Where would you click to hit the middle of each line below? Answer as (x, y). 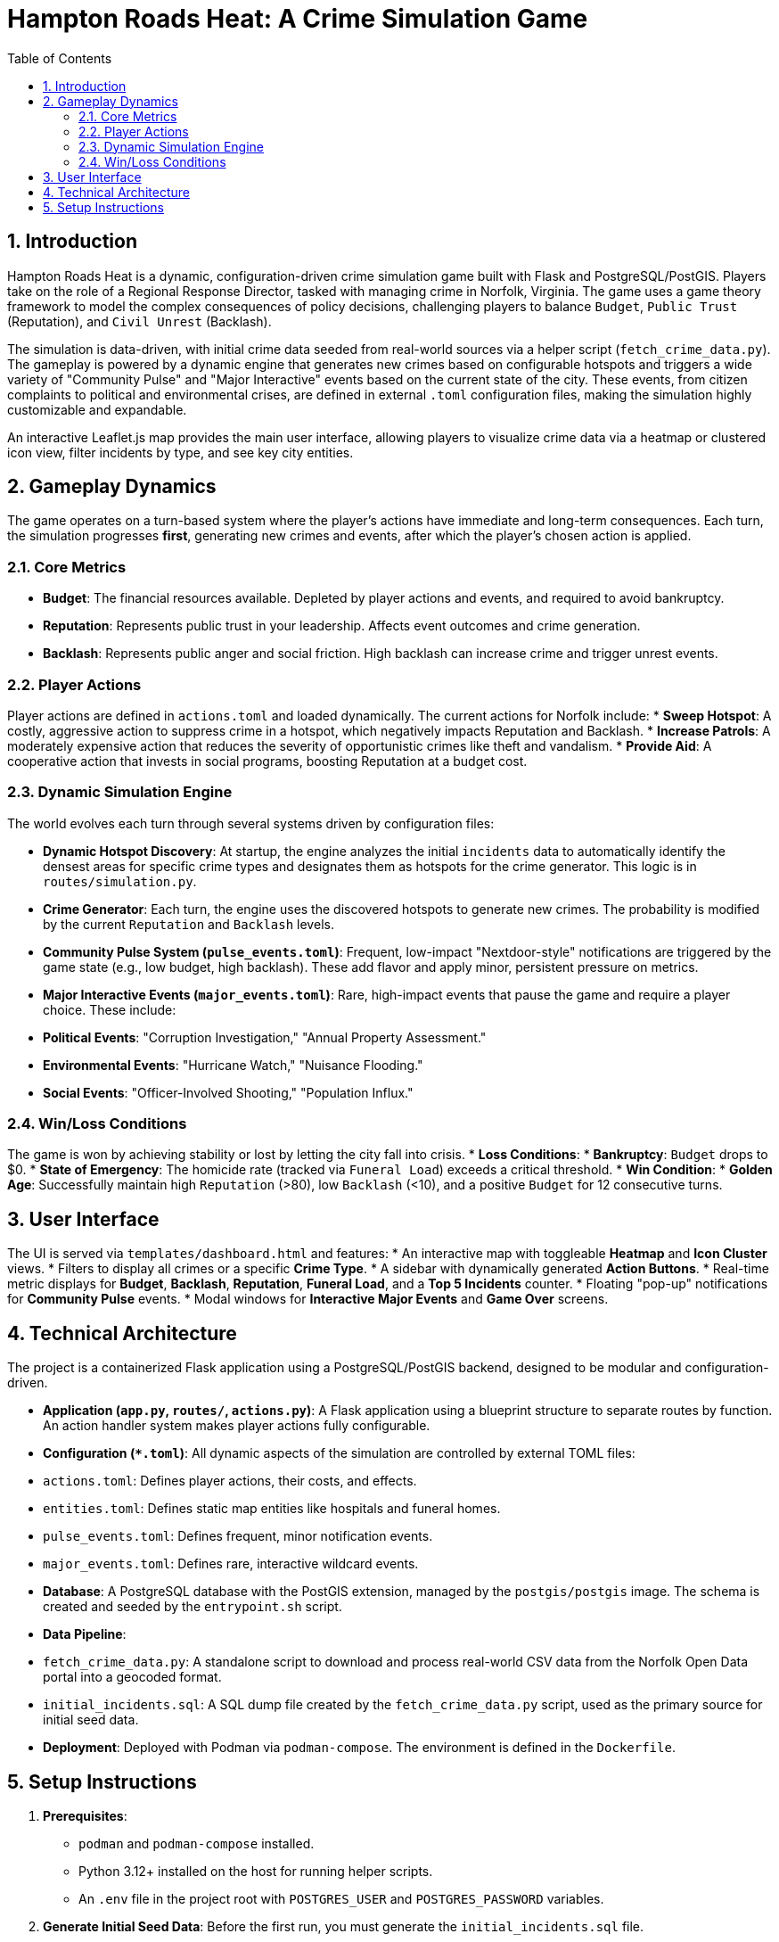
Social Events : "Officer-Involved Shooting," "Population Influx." (228, 1092)
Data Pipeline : (85, 1634)
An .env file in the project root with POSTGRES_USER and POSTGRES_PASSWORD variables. (341, 1898)
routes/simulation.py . (120, 881)
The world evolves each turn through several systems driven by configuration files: (251, 823)
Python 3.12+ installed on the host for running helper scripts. (256, 1871)
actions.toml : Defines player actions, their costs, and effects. (230, 1481)
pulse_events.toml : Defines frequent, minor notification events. (238, 1536)
